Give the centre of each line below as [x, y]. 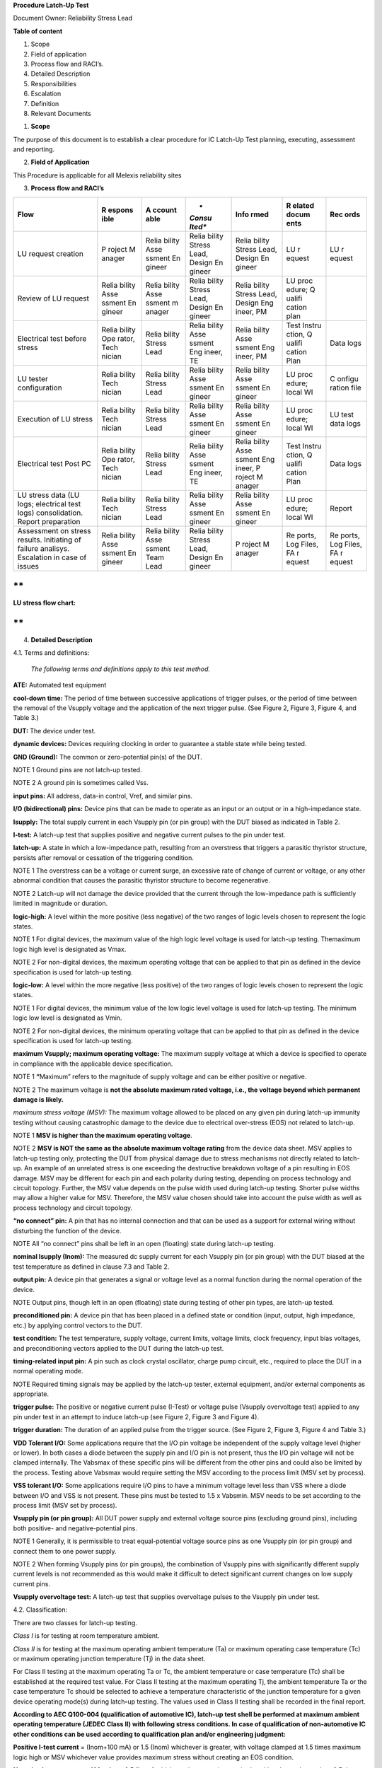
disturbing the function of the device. [67, 1231]
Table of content [38, 31]
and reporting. [34, 149]
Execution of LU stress [55, 419]
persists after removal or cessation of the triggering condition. [103, 857]
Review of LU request [53, 298]
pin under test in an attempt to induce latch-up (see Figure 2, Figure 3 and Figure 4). [136, 1417]
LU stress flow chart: [44, 603]
